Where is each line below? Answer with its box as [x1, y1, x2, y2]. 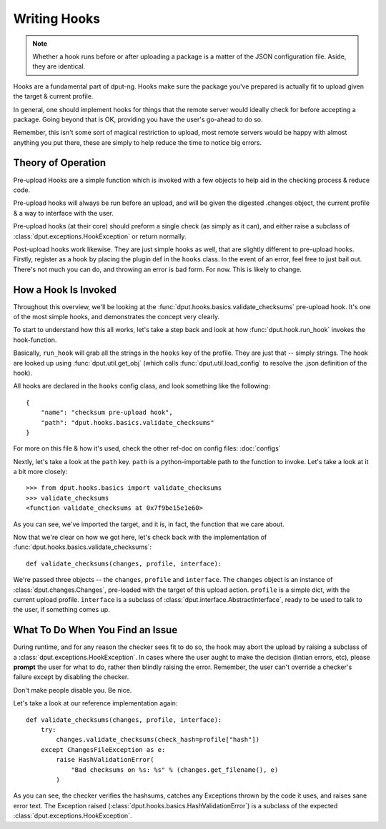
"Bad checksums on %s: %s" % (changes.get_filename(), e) [71, 765, 279, 774]
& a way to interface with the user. [13, 208, 114, 217]
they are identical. [32, 62, 86, 71]
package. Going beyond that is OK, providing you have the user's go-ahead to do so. [13, 115, 264, 124]
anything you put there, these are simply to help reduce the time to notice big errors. [13, 138, 262, 146]
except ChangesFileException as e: [40, 745, 166, 753]
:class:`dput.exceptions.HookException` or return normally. [13, 232, 187, 241]
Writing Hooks [13, 11, 100, 26]
